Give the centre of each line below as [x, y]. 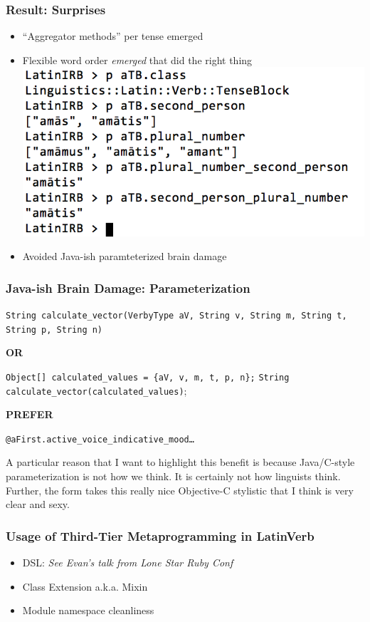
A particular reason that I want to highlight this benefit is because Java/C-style [180, 462]
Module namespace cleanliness [88, 610]
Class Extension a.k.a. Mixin [85, 586]
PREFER [30, 414]
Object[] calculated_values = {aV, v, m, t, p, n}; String [148, 377]
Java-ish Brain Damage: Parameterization [128, 287]
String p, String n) [54, 330]
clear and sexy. [38, 504]
